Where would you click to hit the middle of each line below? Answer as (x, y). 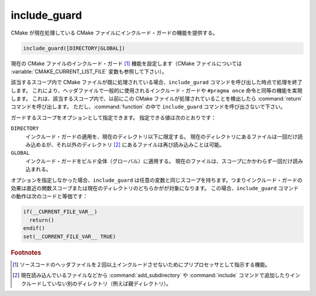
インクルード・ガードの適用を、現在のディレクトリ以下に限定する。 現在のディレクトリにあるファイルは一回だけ (162, 136)
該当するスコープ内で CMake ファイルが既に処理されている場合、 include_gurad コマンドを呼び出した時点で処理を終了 (157, 82)
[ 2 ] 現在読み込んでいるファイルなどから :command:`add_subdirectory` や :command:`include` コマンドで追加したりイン (157, 276)
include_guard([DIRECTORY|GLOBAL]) (74, 48)
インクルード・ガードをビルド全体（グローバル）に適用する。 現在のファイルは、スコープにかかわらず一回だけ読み (164, 161)
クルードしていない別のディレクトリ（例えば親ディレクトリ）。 (97, 283)
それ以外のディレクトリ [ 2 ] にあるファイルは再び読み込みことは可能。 (140, 145)
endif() (34, 228)
